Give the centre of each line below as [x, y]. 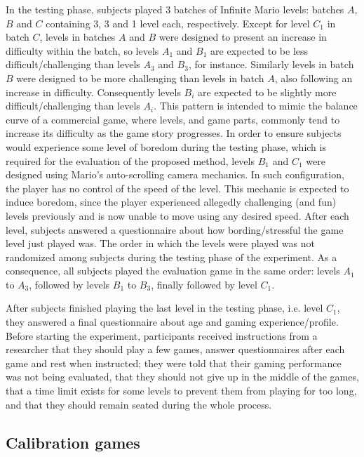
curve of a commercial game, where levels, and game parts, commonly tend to [173, 119]
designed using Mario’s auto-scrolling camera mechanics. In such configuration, [175, 174]
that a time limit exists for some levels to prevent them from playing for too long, [181, 391]
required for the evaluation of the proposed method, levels [130, 160]
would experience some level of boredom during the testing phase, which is [166, 146]
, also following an [314, 78]
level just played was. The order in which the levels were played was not [160, 243]
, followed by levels [69, 284]
